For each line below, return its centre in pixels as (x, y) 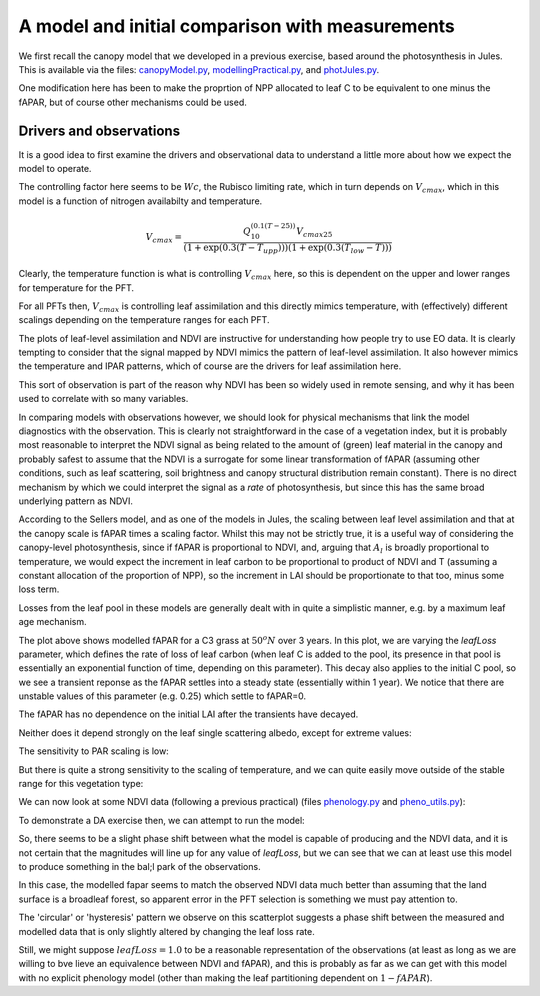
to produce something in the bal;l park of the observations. (139, 866)
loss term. (39, 589)
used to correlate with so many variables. (103, 399)
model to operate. (55, 169)
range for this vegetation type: (81, 784)
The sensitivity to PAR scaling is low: (93, 751)
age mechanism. (52, 622)
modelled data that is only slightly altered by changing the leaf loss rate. (166, 931)
